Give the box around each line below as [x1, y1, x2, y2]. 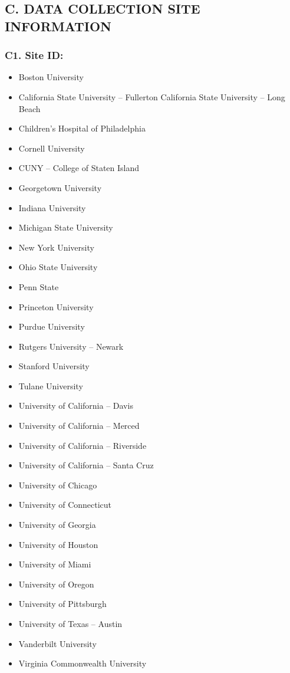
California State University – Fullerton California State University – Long [18, 90, 285, 103]
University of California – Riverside [18, 439, 147, 451]
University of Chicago [18, 478, 97, 491]
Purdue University [18, 320, 85, 333]
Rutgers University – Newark [18, 340, 124, 352]
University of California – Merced [18, 419, 140, 432]
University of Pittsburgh [18, 598, 107, 610]
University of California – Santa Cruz [18, 459, 154, 471]
